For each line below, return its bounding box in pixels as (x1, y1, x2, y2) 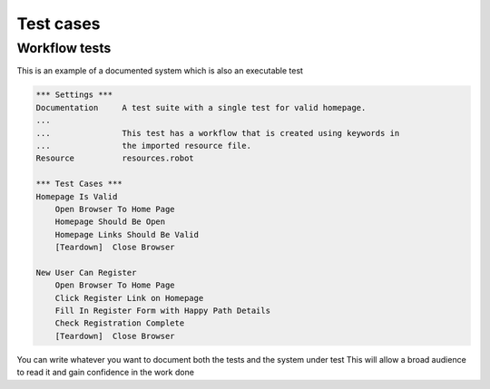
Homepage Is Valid (35, 191, 118, 201)
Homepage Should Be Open (54, 217, 166, 227)
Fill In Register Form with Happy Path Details (54, 306, 271, 316)
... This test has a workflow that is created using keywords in (35, 128, 400, 138)
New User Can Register (35, 267, 137, 277)
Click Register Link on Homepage (54, 293, 204, 303)
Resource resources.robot (35, 153, 194, 163)
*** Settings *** (35, 90, 113, 100)
